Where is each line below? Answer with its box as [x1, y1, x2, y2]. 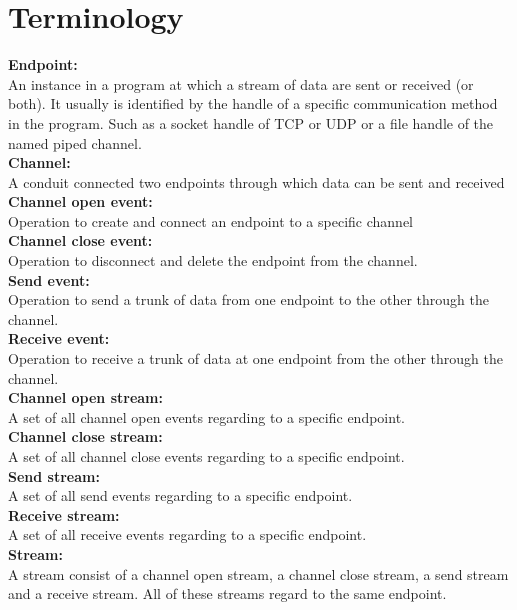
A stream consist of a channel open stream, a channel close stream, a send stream [8, 563, 509, 584]
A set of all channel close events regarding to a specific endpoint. [8, 446, 405, 466]
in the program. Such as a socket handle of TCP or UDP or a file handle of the [8, 112, 494, 133]
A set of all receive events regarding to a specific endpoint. [8, 524, 367, 545]
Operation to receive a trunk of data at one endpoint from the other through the [8, 348, 503, 369]
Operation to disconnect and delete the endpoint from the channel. [8, 250, 418, 271]
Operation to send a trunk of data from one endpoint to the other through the [8, 289, 489, 310]
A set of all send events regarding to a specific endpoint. [8, 485, 353, 506]
